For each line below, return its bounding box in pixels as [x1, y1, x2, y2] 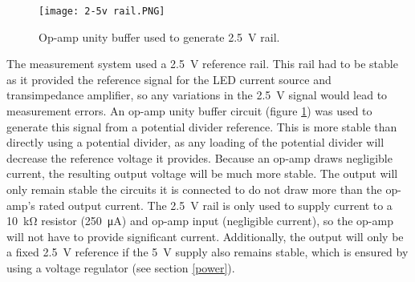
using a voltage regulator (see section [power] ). [6, 259, 235, 276]
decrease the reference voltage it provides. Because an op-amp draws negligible [6, 149, 393, 166]
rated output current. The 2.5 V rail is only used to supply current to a [39, 196, 393, 213]
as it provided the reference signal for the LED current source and [6, 70, 332, 87]
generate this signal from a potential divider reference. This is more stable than [6, 118, 397, 135]
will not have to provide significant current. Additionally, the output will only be [6, 228, 404, 244]
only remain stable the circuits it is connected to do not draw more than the [6, 181, 382, 197]
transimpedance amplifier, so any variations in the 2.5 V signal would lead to [6, 87, 388, 103]
